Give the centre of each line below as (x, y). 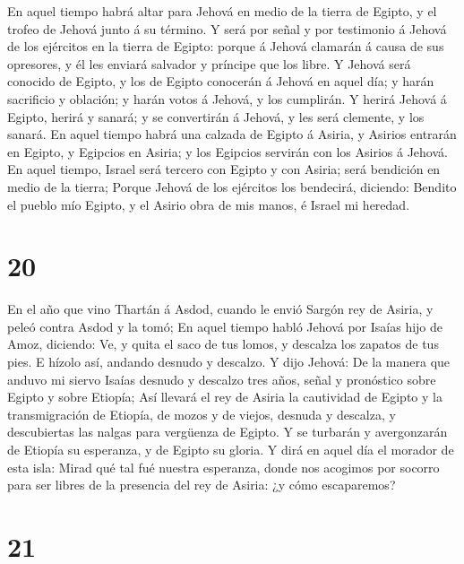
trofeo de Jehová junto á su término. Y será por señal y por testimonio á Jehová (227, 28)
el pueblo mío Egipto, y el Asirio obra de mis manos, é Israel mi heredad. (209, 204)
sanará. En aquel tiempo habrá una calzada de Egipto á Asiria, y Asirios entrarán (232, 134)
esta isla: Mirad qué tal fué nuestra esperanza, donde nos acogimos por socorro (223, 467)
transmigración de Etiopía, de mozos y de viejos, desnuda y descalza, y (202, 414)
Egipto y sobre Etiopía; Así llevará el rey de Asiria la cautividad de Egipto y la (225, 397)
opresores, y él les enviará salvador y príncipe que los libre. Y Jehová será (209, 63)
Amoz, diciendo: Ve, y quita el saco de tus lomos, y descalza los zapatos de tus (223, 344)
